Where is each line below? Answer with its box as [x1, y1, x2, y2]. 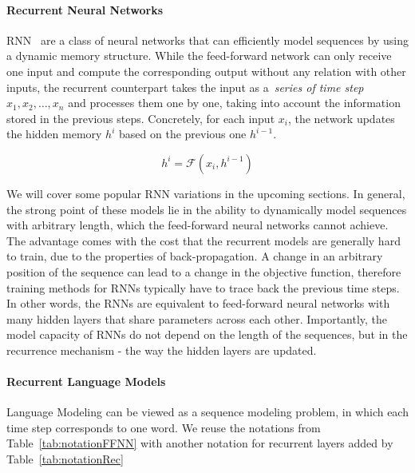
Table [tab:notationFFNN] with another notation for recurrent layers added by [6, 435, 393, 451]
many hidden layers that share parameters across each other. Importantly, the [6, 310, 388, 327]
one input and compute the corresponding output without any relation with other [6, 62, 406, 79]
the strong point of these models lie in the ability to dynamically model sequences [6, 201, 407, 217]
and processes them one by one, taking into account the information [68, 94, 401, 111]
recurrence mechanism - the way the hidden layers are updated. [6, 341, 317, 358]
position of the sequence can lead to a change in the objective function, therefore [6, 263, 401, 280]
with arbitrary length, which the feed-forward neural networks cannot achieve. [6, 217, 389, 233]
